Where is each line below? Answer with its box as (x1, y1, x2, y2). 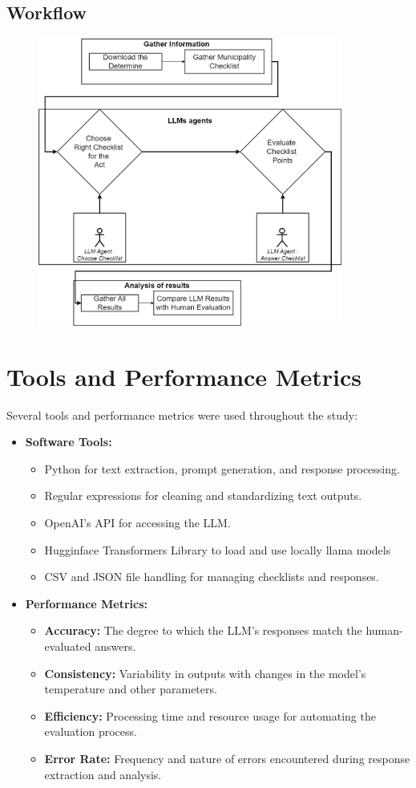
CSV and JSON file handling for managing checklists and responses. (44, 568, 379, 585)
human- (366, 622, 403, 639)
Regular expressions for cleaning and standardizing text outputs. (44, 487, 362, 504)
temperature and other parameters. (44, 680, 217, 697)
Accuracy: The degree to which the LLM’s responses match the (44, 622, 362, 639)
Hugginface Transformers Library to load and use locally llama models (44, 541, 391, 558)
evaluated (44, 638, 91, 655)
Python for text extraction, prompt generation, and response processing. (44, 460, 400, 477)
